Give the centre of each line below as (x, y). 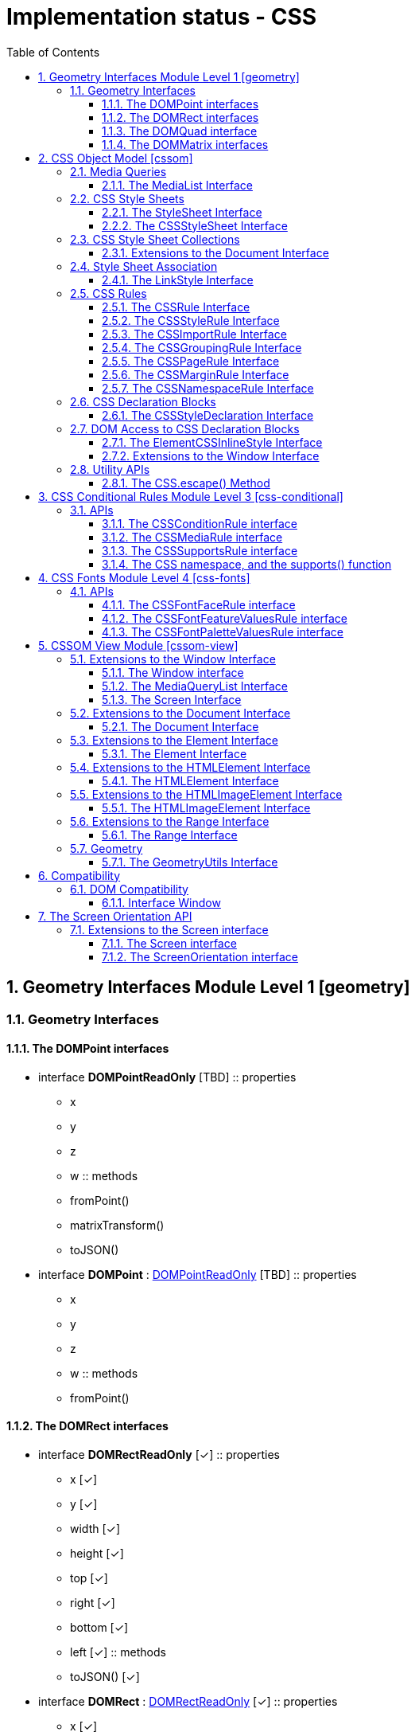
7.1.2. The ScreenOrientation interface (200, 956)
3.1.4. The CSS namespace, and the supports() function (247, 564)
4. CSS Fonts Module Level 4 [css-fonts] (144, 577)
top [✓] (89, 1578)
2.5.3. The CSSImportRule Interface (194, 334)
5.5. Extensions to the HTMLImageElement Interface (206, 794)
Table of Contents (53, 52)
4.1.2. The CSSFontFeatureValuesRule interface (225, 618)
